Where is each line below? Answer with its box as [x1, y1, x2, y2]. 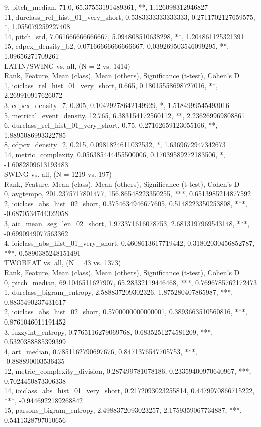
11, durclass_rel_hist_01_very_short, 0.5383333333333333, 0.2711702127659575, [4, 11, 255, 22]
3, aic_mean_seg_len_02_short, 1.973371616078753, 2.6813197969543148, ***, [4, 218, 250, 229]
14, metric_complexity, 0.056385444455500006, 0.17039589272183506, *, [4, 149, 225, 159]
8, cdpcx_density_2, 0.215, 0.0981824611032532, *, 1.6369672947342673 [4, 139, 226, 150]
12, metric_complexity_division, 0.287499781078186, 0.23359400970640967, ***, [4, 365, 251, 376]
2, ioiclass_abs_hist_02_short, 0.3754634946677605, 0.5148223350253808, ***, [4, 198, 247, 208]
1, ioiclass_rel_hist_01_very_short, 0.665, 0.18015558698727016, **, [4, 80, 218, 90]
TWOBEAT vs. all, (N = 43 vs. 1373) [4, 257, 121, 268]
